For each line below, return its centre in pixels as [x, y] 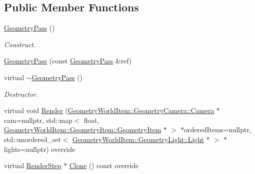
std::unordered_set [32, 139]
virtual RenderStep [33, 165]
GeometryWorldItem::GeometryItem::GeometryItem [83, 130]
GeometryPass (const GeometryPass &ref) [68, 61]
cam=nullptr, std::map [38, 120]
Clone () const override [104, 165]
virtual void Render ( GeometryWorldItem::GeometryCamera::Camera [109, 110]
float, [92, 120]
